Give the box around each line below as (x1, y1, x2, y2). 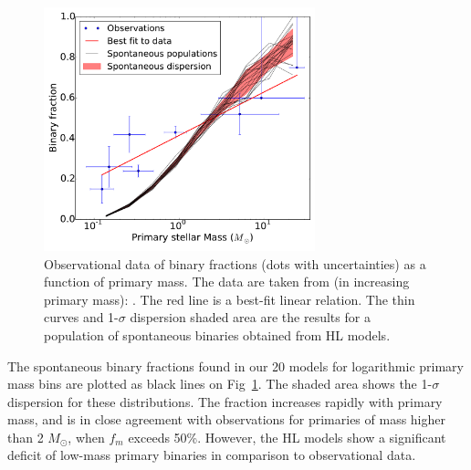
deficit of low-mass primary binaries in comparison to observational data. (7, 445, 416, 465)
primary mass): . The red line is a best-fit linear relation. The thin (44, 289, 415, 308)
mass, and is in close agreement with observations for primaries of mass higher (7, 410, 445, 429)
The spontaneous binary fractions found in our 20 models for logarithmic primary (7, 356, 464, 375)
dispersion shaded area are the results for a (130, 308, 371, 327)
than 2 (7, 427, 44, 446)
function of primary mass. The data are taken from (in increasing (44, 272, 410, 291)
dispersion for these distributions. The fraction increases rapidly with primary (7, 392, 443, 411)
